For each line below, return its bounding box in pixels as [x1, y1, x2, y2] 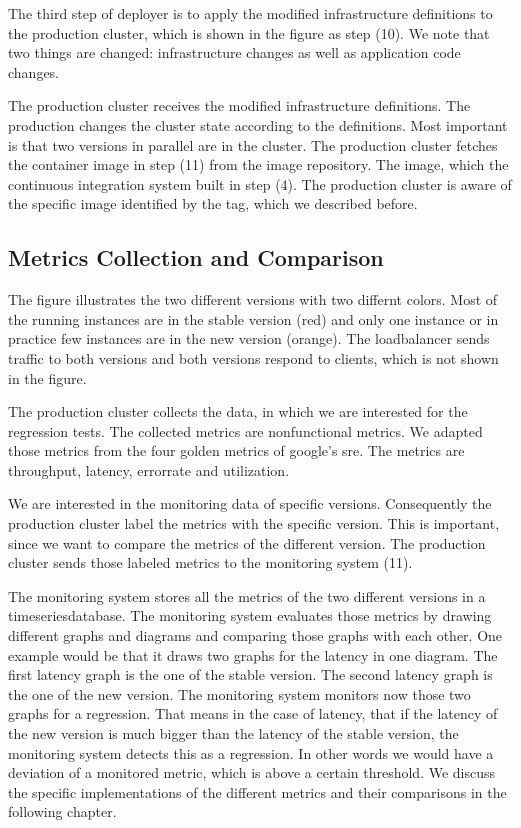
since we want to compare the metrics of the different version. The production [8, 532, 486, 553]
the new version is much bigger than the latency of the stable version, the [8, 723, 459, 744]
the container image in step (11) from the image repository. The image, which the [8, 154, 509, 175]
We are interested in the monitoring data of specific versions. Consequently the [8, 493, 492, 514]
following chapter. [8, 801, 117, 822]
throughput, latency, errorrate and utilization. [8, 459, 290, 480]
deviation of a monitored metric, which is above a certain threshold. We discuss [8, 762, 496, 783]
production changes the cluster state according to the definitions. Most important [8, 114, 508, 135]
